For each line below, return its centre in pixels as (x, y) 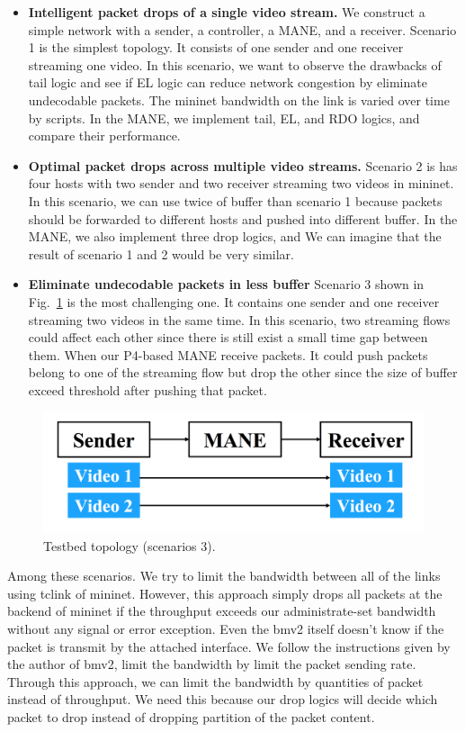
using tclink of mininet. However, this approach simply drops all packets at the (225, 593)
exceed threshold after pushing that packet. (148, 389)
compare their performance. (104, 136)
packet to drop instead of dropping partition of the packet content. (191, 716)
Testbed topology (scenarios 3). (130, 545)
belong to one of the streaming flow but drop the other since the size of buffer (243, 372)
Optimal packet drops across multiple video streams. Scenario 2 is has (243, 165)
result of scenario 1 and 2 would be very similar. (161, 253)
